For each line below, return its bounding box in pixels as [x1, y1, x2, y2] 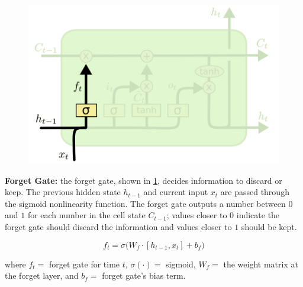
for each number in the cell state [27, 209, 146, 221]
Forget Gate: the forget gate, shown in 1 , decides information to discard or [5, 174, 282, 186]
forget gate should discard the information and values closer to [5, 221, 232, 233]
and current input [143, 186, 208, 198]
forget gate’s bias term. [102, 269, 186, 282]
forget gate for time [49, 257, 120, 270]
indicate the [236, 209, 280, 221]
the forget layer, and [5, 269, 79, 282]
